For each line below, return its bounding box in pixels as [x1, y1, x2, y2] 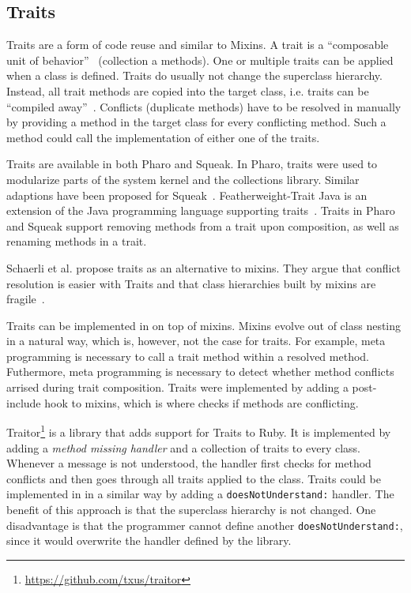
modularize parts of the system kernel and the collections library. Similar [6, 171, 360, 187]
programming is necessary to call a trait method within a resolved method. [6, 347, 369, 364]
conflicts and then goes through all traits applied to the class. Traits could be [6, 470, 381, 486]
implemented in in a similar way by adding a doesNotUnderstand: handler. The [6, 486, 394, 502]
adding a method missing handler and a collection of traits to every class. [6, 439, 360, 456]
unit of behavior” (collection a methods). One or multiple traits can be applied [6, 51, 394, 68]
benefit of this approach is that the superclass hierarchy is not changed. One [6, 501, 376, 517]
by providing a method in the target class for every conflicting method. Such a [6, 114, 386, 130]
